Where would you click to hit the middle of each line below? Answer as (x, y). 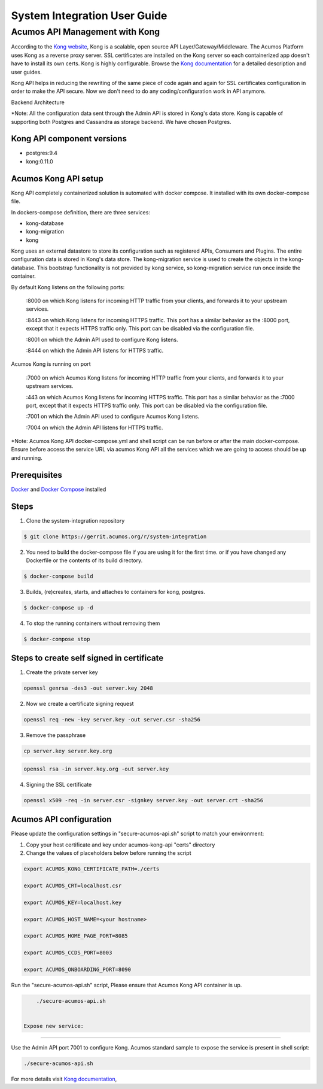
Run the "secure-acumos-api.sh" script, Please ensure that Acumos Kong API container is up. (127, 985)
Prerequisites (36, 475)
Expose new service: (54, 1026)
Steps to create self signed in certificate (87, 658)
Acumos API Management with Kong (86, 32)
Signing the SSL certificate (59, 784)
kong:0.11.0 (39, 161)
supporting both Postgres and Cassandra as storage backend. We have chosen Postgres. (121, 122)
